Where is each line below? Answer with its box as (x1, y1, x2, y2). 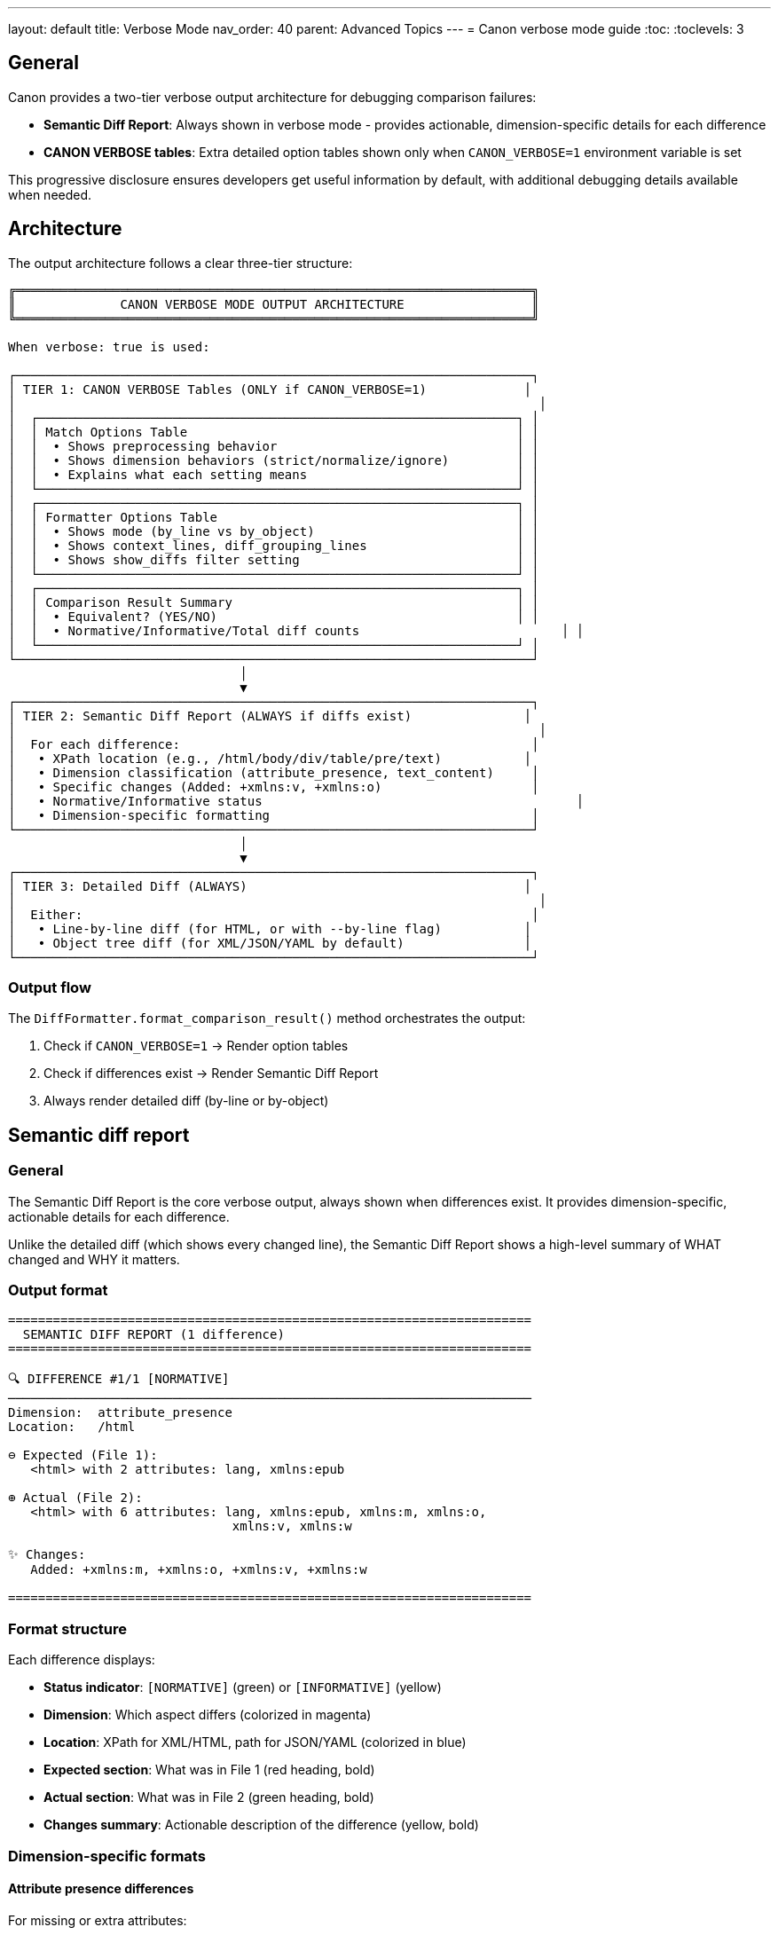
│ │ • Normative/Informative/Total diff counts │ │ (8, 623, 585, 638)
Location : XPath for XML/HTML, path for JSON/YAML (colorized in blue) (43, 1734, 467, 1750)
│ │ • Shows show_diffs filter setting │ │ (8, 552, 539, 567)
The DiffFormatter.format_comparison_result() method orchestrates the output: (8, 1011, 526, 1026)
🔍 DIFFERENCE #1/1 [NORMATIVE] (8, 1372, 230, 1387)
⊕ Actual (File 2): (8, 1491, 143, 1506)
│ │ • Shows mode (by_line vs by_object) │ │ (8, 523, 539, 539)
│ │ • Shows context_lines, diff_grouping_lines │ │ (8, 538, 539, 553)
